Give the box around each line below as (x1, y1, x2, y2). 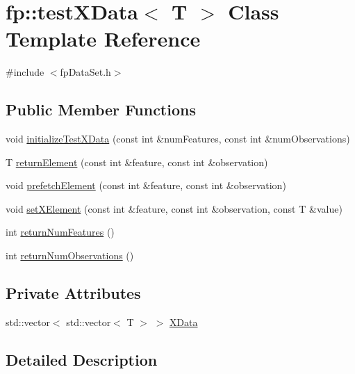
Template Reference (6, 24, 201, 53)
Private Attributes (6, 282, 141, 304)
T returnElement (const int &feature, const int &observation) (6, 154, 268, 169)
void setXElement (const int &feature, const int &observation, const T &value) (6, 201, 342, 216)
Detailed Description (6, 348, 158, 370)
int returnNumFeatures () (6, 225, 115, 239)
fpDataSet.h (60, 65, 111, 79)
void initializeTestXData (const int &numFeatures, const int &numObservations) (6, 131, 350, 146)
